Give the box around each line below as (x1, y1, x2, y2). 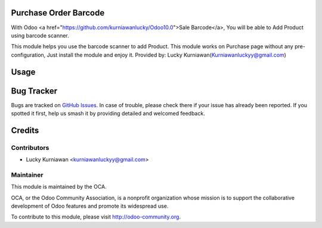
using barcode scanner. (11, 32, 70, 39)
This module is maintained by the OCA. (11, 183, 107, 190)
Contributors (11, 143, 49, 152)
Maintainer (11, 170, 44, 179)
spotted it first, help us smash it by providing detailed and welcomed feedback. (11, 110, 205, 117)
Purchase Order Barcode (11, 8, 105, 18)
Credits (11, 125, 39, 135)
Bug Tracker (11, 86, 58, 96)
